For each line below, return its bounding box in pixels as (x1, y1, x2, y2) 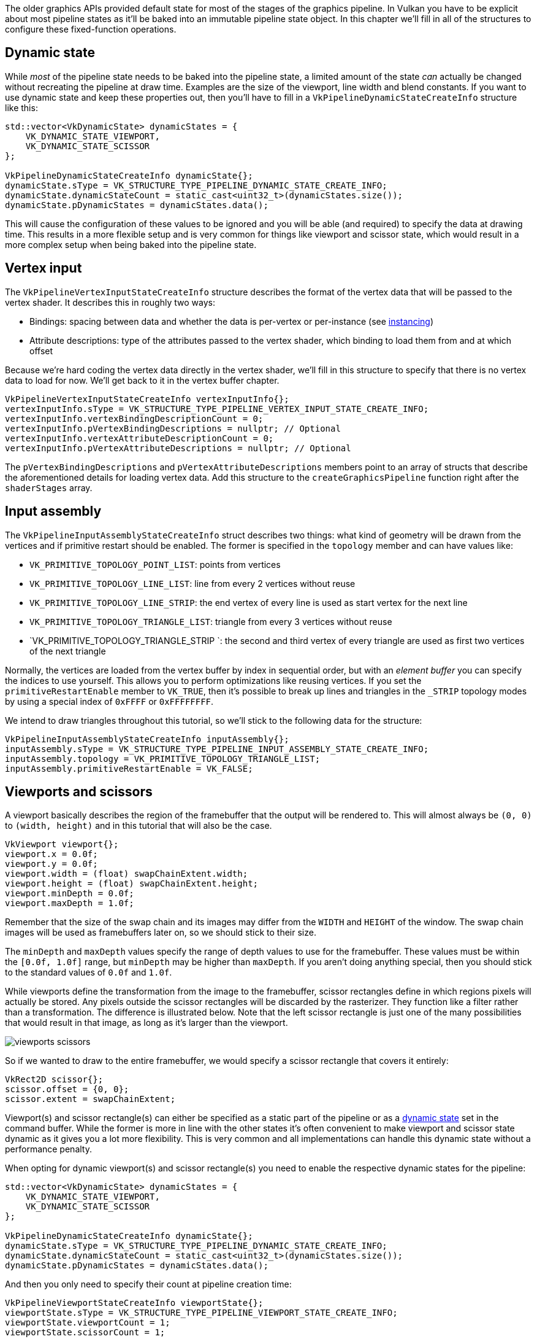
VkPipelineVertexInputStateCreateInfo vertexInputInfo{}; (5, 394, 289, 404)
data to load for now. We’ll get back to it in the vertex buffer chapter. (5, 375, 280, 386)
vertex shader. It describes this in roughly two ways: (5, 297, 215, 308)
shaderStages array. (5, 482, 93, 493)
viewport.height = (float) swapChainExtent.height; (5, 879, 259, 889)
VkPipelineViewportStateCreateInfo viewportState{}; (5, 1298, 264, 1308)
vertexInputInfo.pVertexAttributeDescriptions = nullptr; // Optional (5, 443, 351, 453)
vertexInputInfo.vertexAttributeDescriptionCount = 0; (5, 433, 274, 443)
